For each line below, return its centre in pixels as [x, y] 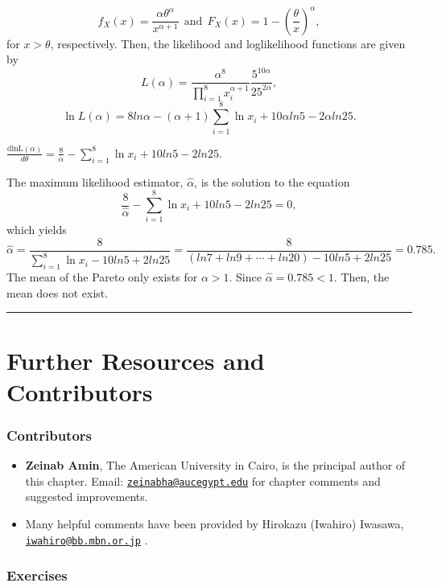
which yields [37, 230]
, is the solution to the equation [272, 181]
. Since [245, 277]
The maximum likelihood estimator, [95, 181]
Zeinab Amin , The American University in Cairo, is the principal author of [215, 465]
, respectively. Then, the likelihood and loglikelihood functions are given [228, 43]
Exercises [37, 575]
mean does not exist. [58, 292]
